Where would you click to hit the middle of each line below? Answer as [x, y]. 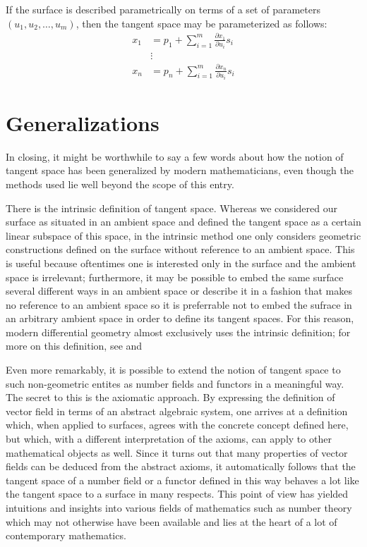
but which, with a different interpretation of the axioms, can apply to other [169, 439]
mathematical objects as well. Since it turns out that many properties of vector [177, 452]
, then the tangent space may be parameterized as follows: [201, 23]
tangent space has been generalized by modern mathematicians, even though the [180, 170]
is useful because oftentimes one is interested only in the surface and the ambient [181, 263]
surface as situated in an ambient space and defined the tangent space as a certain [183, 222]
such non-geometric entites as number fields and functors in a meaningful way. [175, 383]
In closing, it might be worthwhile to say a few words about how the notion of [175, 156]
